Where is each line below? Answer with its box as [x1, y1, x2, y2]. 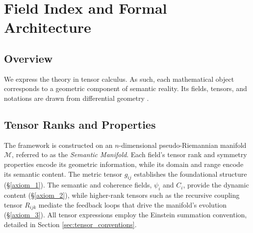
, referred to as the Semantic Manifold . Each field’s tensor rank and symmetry [12, 149, 247, 160]
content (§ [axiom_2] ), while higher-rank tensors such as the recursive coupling [4, 190, 240, 200]
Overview [4, 50, 53, 66]
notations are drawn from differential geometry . [4, 93, 149, 103]
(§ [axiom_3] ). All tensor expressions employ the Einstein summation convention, [4, 210, 247, 220]
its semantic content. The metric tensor [4, 168, 122, 179]
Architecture [4, 17, 91, 37]
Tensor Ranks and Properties [4, 116, 156, 132]
